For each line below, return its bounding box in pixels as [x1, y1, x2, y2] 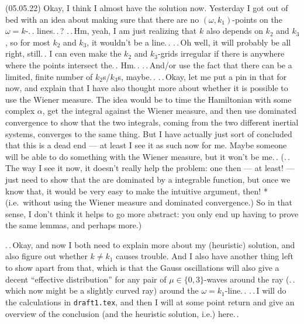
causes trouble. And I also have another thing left [116, 250, 293, 262]
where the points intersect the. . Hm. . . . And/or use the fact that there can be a [5, 58, 292, 71]
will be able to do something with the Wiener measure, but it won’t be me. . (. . [5, 150, 291, 162]
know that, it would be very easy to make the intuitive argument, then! [5, 184, 261, 197]
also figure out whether [5, 250, 88, 262]
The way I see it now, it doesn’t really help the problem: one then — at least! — [5, 162, 295, 174]
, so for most [5, 36, 50, 48]
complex [5, 104, 35, 117]
